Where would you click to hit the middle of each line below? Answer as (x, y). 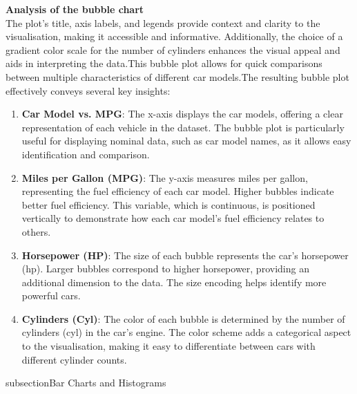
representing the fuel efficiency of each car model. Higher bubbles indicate (178, 191)
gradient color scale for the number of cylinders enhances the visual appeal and (173, 49)
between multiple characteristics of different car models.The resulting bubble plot (177, 76)
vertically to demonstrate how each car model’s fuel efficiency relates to (173, 218)
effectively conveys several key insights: (88, 90)
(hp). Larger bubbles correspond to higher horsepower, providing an (165, 269)
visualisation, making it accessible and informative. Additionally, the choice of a (174, 36)
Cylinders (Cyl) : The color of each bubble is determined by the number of (183, 318)
